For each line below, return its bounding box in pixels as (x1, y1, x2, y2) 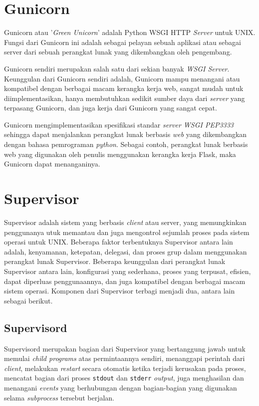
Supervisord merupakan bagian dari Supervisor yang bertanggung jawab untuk (4, 343, 246, 353)
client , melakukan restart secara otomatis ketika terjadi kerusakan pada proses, (4, 362, 246, 373)
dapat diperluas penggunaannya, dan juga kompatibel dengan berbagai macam (4, 275, 246, 286)
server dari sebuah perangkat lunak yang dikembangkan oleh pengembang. (4, 46, 232, 57)
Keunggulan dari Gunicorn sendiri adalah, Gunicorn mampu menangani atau (4, 73, 240, 83)
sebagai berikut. (4, 295, 53, 305)
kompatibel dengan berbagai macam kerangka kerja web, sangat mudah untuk (4, 83, 244, 93)
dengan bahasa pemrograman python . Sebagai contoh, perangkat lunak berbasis (4, 139, 248, 149)
